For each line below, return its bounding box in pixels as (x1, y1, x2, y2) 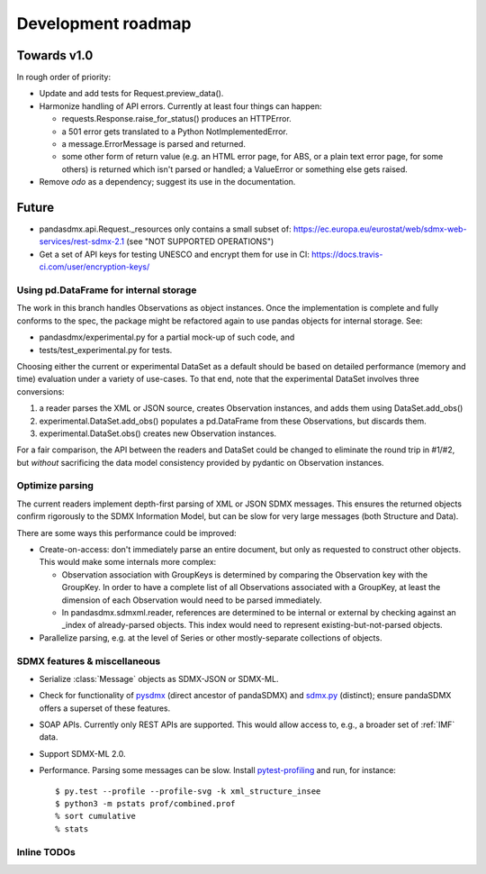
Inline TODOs (16, 845, 76, 858)
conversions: (16, 386, 65, 396)
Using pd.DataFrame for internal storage (16, 284, 197, 296)
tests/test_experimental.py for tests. (39, 344, 173, 355)
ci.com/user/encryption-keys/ (39, 261, 150, 272)
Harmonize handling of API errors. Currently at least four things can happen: (39, 100, 322, 112)
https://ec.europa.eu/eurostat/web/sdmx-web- (292, 223, 467, 234)
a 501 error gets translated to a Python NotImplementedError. (61, 126, 288, 137)
